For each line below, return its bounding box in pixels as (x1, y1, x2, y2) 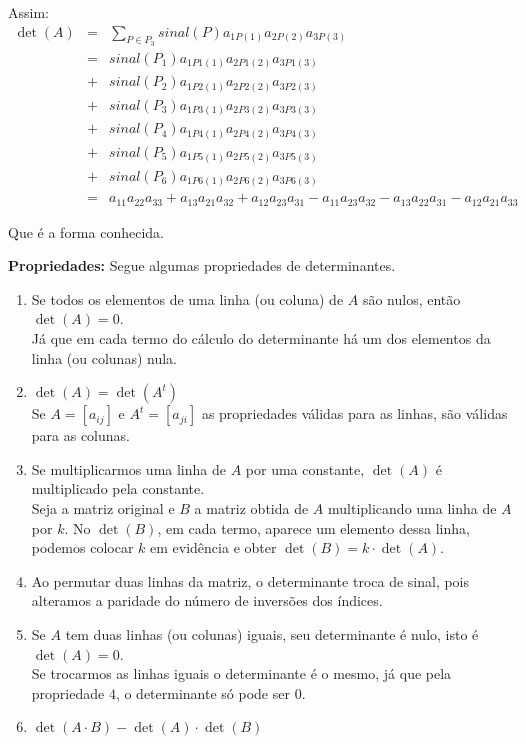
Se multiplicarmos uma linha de (31, 458, 226, 479)
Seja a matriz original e (31, 497, 175, 518)
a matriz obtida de (194, 497, 309, 518)
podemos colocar (31, 537, 134, 558)
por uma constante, (245, 458, 365, 479)
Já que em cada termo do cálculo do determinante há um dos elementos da (31, 327, 491, 348)
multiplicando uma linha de (327, 497, 497, 518)
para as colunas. (31, 425, 130, 446)
